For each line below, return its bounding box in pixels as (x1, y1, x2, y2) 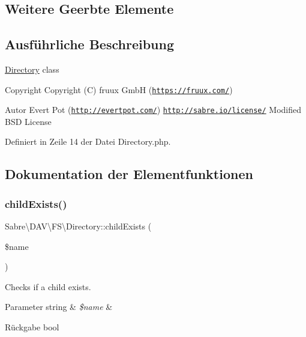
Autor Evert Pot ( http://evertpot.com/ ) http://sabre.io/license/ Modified (5, 103, 302, 116)
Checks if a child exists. (5, 280, 91, 293)
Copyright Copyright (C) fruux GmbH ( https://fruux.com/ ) (5, 83, 233, 96)
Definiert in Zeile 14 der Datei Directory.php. (5, 135, 171, 148)
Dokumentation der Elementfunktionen (5, 165, 253, 183)
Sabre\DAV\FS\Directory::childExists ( (5, 220, 152, 232)
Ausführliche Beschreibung (5, 35, 174, 53)
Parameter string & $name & (5, 300, 113, 313)
